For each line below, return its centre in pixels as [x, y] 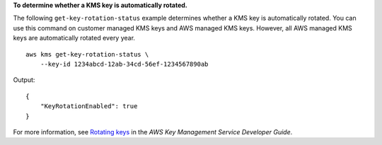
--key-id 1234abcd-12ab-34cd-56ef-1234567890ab [124, 64]
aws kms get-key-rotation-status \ [87, 54]
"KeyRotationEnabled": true [89, 106]
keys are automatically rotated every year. [74, 38]
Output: [24, 80]
